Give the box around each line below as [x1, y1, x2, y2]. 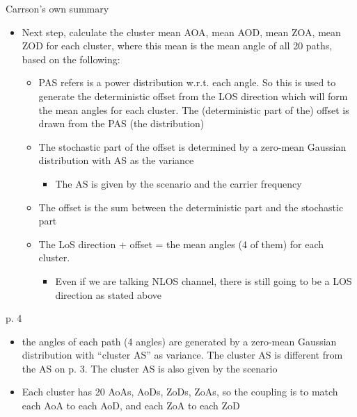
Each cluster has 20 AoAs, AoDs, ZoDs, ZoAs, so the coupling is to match [22, 384, 338, 399]
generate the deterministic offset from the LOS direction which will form [38, 88, 348, 103]
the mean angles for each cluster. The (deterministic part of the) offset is [38, 102, 349, 117]
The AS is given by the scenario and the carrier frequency [55, 176, 302, 190]
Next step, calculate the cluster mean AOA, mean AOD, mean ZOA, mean [22, 24, 341, 39]
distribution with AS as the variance [38, 153, 194, 167]
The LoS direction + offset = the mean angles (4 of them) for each [38, 236, 324, 251]
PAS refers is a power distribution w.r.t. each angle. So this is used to [38, 75, 336, 90]
